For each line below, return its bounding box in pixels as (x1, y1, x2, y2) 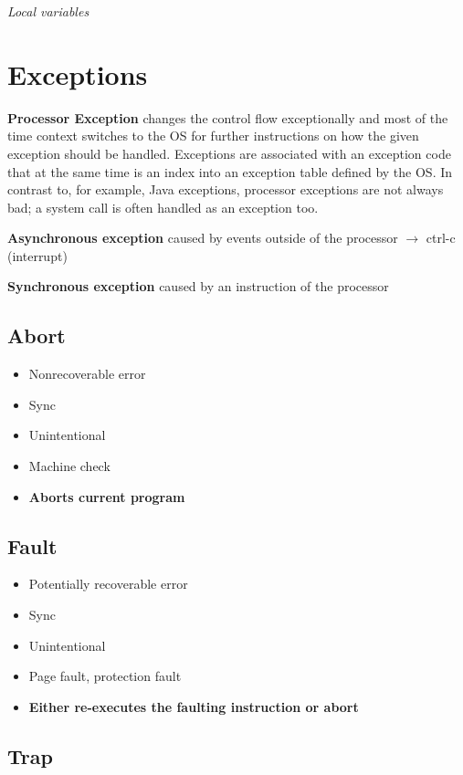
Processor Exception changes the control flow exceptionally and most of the (7, 108, 448, 127)
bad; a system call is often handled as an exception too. (7, 197, 319, 216)
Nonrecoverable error (28, 364, 146, 383)
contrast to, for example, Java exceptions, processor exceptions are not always (7, 180, 444, 199)
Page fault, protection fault (28, 666, 182, 686)
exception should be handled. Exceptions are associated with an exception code (7, 143, 451, 162)
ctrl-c (426, 228, 456, 247)
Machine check (28, 456, 110, 476)
